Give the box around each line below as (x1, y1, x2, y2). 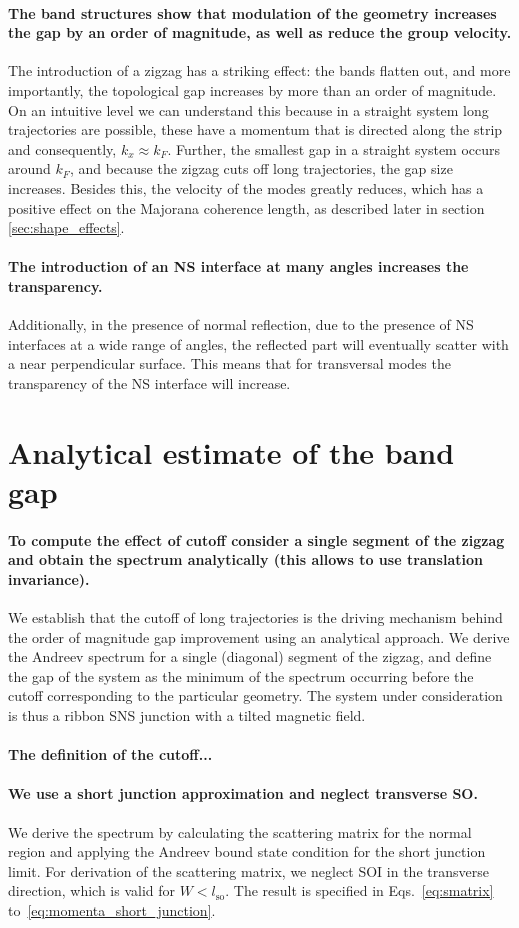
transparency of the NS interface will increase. (8, 372, 291, 393)
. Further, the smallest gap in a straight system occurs (167, 138, 501, 159)
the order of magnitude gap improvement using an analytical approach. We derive (8, 626, 510, 647)
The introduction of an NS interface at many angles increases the (8, 256, 469, 277)
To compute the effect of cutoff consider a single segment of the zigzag (8, 529, 505, 550)
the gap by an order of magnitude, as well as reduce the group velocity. (8, 22, 512, 43)
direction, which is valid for (8, 880, 176, 901)
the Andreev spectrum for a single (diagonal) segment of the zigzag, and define (8, 646, 492, 667)
